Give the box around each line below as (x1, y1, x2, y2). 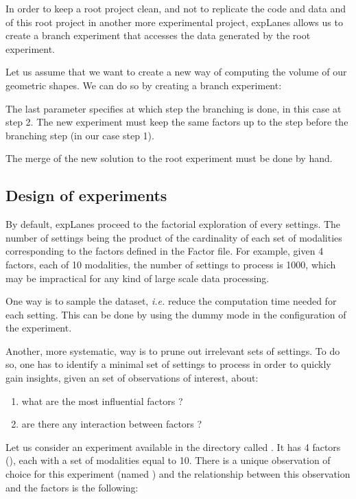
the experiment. (5, 321, 72, 335)
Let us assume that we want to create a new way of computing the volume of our (5, 65, 347, 79)
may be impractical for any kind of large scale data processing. (5, 270, 270, 285)
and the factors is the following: (5, 480, 139, 494)
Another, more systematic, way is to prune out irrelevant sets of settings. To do (5, 343, 340, 358)
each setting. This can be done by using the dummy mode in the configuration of (5, 307, 346, 321)
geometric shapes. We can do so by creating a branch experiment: (5, 78, 282, 92)
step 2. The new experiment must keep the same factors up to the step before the (5, 115, 348, 129)
